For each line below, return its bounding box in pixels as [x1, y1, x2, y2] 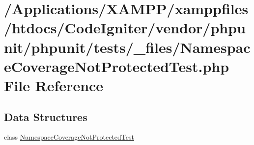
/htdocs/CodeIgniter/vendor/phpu [4, 18, 246, 38]
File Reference [4, 75, 104, 95]
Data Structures [4, 109, 87, 124]
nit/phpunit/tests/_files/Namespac [4, 37, 251, 57]
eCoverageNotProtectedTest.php [4, 56, 229, 76]
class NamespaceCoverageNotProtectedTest [4, 132, 134, 142]
